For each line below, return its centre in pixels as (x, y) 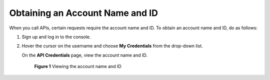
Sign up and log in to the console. (56, 37)
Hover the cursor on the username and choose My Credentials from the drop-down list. (112, 46)
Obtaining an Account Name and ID (84, 13)
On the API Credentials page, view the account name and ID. (84, 55)
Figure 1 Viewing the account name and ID (78, 67)
